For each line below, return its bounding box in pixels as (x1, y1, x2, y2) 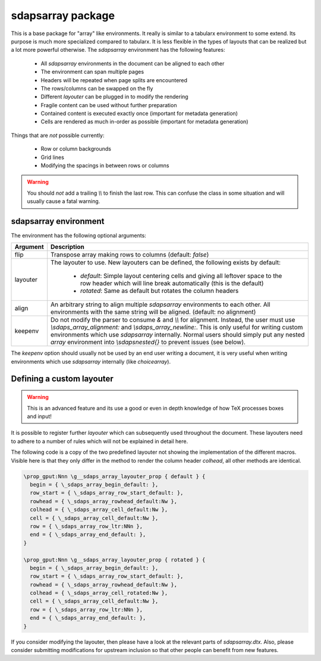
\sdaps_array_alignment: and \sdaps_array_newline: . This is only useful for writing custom (51, 323, 303, 332)
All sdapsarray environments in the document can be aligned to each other (40, 60, 225, 67)
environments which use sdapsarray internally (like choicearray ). (11, 358, 171, 365)
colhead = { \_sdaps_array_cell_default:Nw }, (30, 506, 168, 513)
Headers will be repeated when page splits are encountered (40, 76, 187, 83)
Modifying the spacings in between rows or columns (40, 162, 169, 169)
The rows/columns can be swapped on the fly (40, 85, 153, 92)
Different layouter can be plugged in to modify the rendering (40, 93, 188, 101)
